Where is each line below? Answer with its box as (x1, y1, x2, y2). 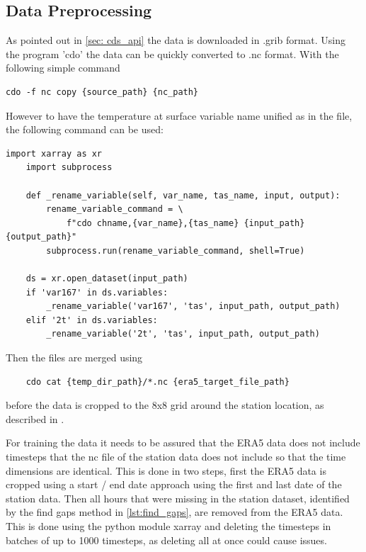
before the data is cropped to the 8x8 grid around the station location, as (6, 398, 324, 412)
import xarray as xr (6, 148, 103, 159)
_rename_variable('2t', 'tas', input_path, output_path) (46, 329, 320, 339)
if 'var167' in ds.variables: (25, 287, 168, 298)
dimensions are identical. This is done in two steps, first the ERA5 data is (6, 463, 326, 478)
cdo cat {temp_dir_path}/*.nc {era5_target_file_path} (25, 376, 290, 387)
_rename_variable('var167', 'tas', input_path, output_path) (46, 301, 341, 312)
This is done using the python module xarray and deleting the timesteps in (6, 519, 331, 534)
